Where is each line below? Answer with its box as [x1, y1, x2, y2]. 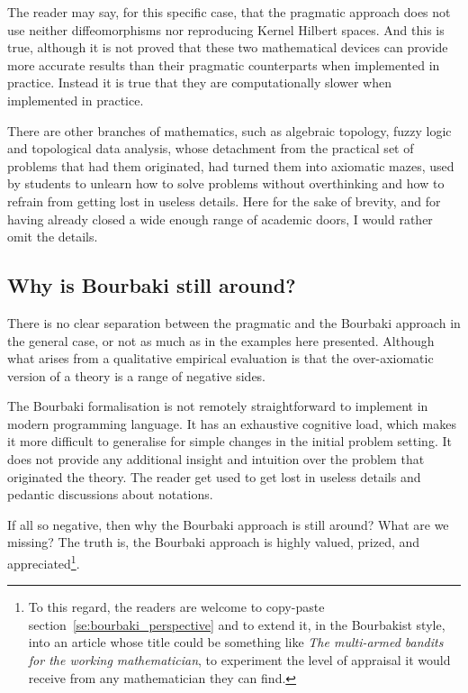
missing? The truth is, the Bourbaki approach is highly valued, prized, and [7, 533, 420, 552]
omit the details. [7, 227, 98, 246]
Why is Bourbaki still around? [7, 271, 296, 299]
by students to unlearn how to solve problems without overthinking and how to [7, 174, 445, 193]
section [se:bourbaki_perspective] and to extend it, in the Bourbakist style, [28, 615, 445, 634]
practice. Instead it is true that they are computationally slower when [7, 73, 391, 92]
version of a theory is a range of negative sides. [7, 366, 266, 385]
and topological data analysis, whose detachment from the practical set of [7, 139, 414, 158]
